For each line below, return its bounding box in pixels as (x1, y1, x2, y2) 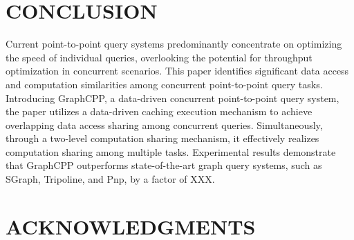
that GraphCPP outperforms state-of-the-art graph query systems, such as (6, 158, 322, 172)
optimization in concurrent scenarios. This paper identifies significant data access (6, 63, 349, 78)
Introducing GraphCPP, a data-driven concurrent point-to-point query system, (6, 90, 339, 105)
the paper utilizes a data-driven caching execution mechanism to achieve (6, 104, 313, 119)
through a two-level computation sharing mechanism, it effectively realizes (6, 131, 319, 146)
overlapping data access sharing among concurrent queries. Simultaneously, (6, 117, 323, 132)
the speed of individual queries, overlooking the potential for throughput (6, 50, 313, 64)
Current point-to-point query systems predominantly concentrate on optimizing (6, 37, 342, 51)
